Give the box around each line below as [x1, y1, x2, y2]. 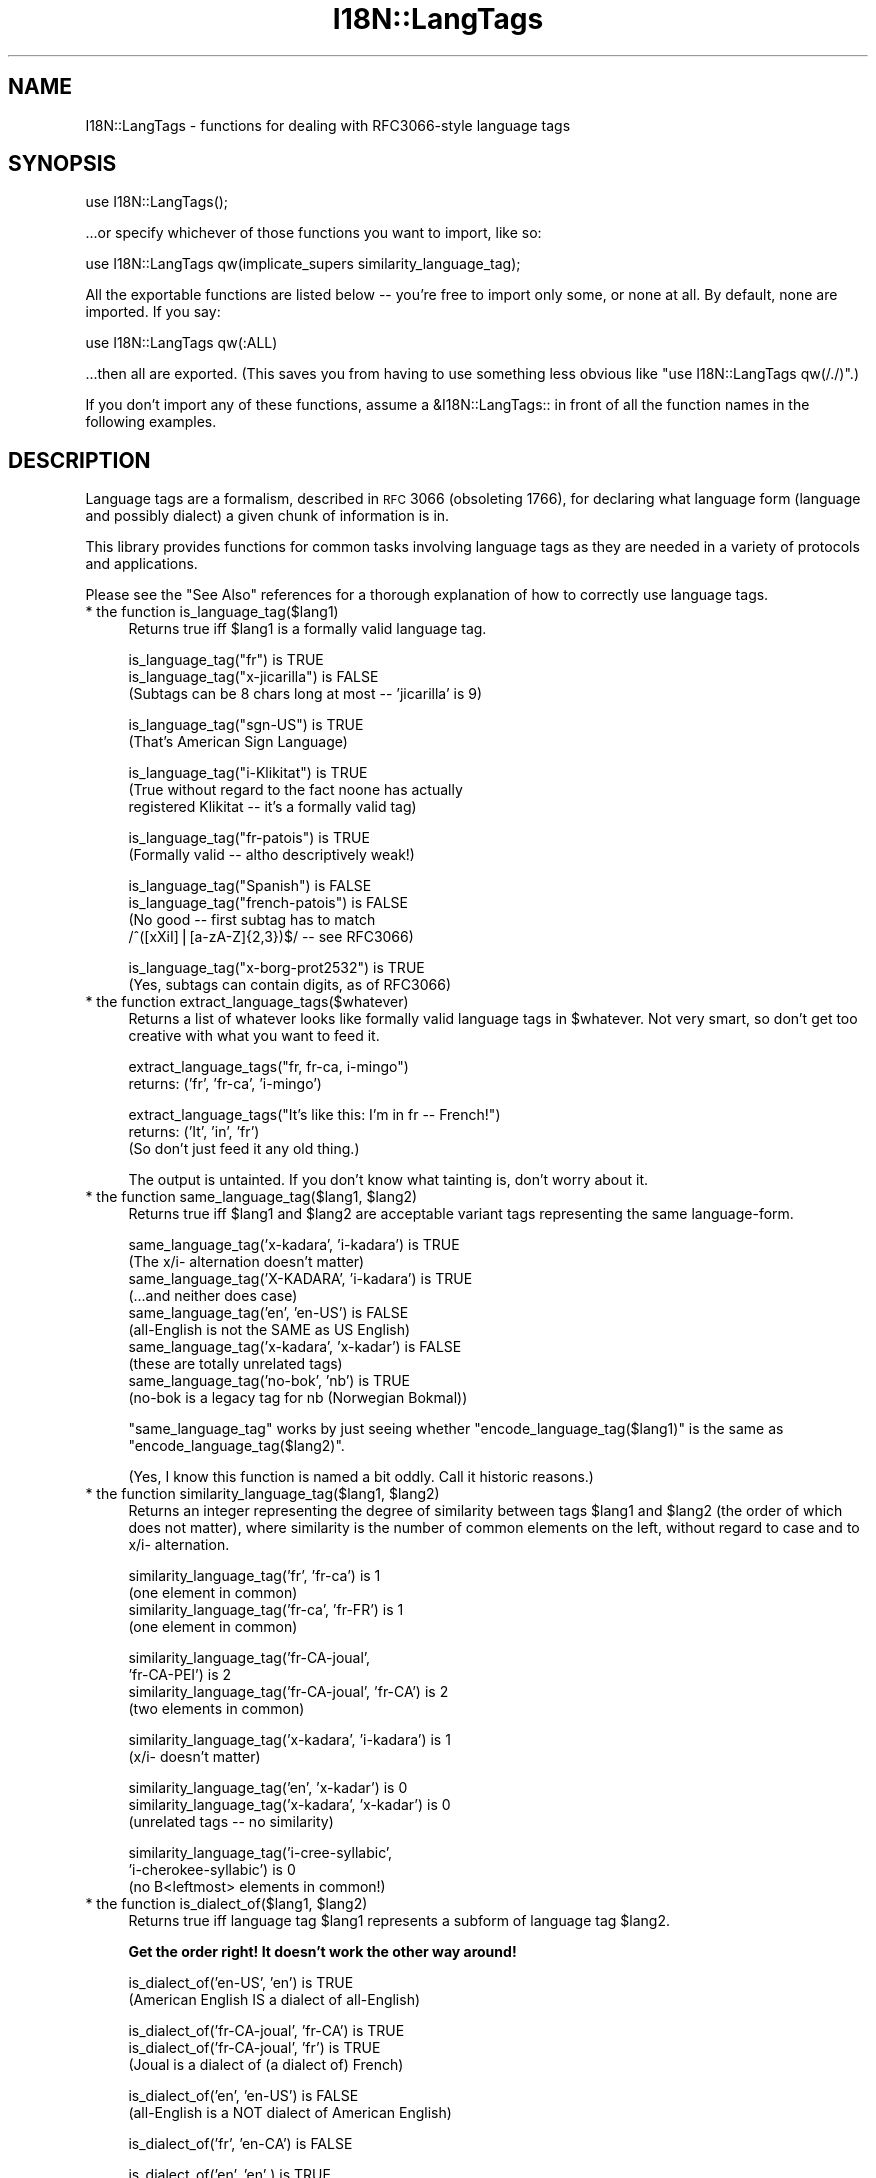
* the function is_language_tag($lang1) [85, 603, 339, 621]
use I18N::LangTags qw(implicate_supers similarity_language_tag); [85, 255, 521, 273]
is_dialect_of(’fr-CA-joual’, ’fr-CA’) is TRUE [128, 2022, 405, 2040]
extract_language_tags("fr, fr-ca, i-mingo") [128, 1058, 409, 1076]
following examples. [85, 413, 217, 431]
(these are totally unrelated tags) [128, 1355, 343, 1373]
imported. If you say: [85, 303, 221, 321]
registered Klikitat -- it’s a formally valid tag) [128, 798, 417, 816]
